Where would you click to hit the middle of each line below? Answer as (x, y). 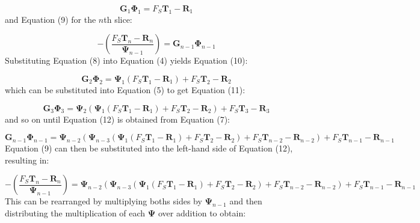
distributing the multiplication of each (75, 212)
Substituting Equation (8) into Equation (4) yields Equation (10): (126, 60)
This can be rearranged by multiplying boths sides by (103, 201)
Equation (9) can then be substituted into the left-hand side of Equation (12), (149, 148)
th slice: (118, 19)
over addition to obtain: (202, 212)
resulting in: (27, 160)
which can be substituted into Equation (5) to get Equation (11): (125, 89)
